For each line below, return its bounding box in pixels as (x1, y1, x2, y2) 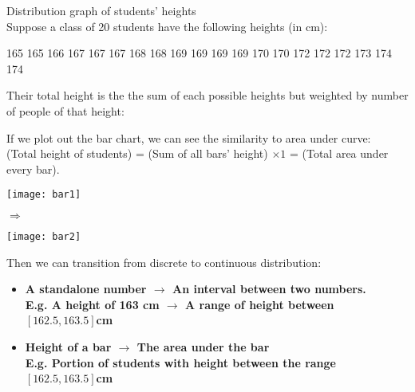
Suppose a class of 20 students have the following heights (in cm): (6, 18, 328, 34)
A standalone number (25, 280, 147, 297)
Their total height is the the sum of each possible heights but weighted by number (6, 87, 409, 104)
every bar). (6, 160, 60, 177)
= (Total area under (289, 145, 389, 162)
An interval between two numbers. (172, 280, 366, 297)
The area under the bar (136, 339, 270, 355)
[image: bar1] (6, 189, 81, 201)
